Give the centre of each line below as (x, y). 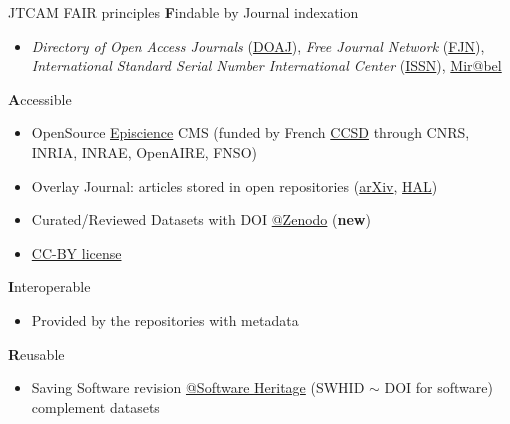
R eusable (36, 353)
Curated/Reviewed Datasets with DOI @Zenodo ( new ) (201, 219)
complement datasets (95, 406)
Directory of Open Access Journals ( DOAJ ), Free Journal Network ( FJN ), (258, 45)
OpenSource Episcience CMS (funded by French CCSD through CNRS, (250, 132)
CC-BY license (76, 252)
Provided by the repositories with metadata (165, 319)
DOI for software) (438, 387)
